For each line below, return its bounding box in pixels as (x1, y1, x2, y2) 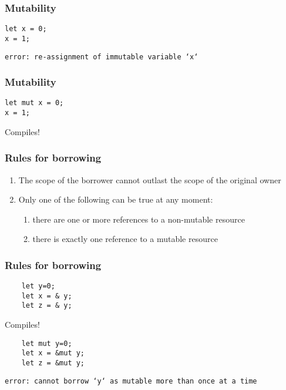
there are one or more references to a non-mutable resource (32, 213, 245, 225)
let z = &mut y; (21, 359, 85, 367)
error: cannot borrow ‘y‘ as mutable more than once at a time (5, 376, 257, 385)
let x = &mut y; (21, 349, 85, 358)
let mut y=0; (21, 339, 72, 348)
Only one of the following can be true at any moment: (18, 193, 213, 206)
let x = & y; (21, 291, 72, 300)
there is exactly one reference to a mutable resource (32, 233, 218, 245)
